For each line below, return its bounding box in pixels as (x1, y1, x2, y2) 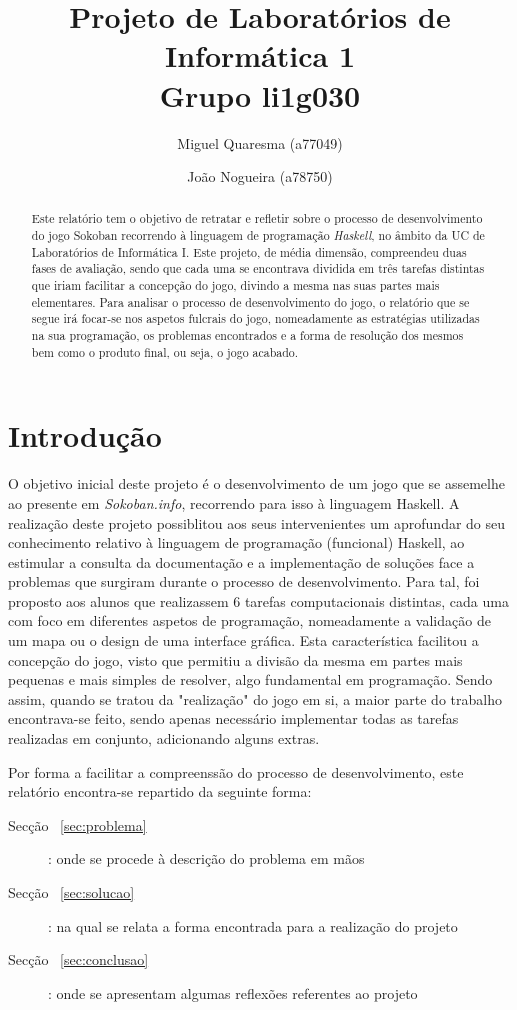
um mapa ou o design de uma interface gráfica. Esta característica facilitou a (8, 630, 479, 651)
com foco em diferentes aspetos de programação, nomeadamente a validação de (8, 610, 491, 631)
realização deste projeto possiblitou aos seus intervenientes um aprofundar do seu (8, 512, 506, 533)
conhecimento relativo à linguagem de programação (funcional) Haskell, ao (8, 532, 465, 553)
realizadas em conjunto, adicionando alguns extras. (8, 728, 320, 749)
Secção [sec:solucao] (8, 882, 135, 903)
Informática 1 (164, 35, 355, 76)
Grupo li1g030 (159, 74, 361, 115)
